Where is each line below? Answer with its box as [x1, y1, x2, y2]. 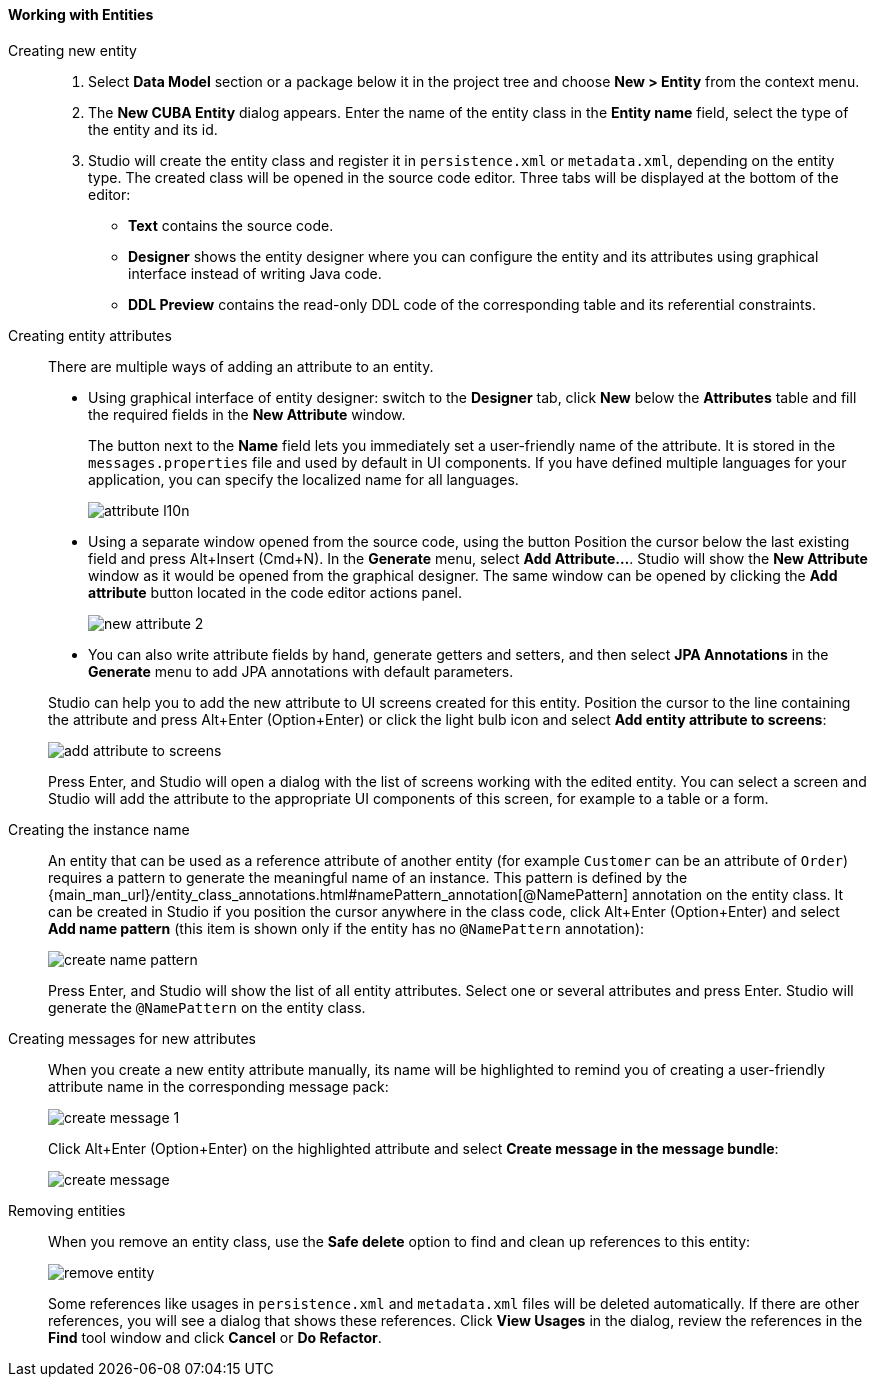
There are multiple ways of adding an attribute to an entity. [48, 357, 434, 375]
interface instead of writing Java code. [128, 264, 382, 282]
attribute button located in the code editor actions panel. [88, 583, 463, 601]
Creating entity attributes [8, 326, 172, 344]
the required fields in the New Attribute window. [88, 405, 406, 423]
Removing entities [8, 1201, 126, 1219]
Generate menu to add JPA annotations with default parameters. [88, 662, 514, 680]
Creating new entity [8, 41, 137, 59]
